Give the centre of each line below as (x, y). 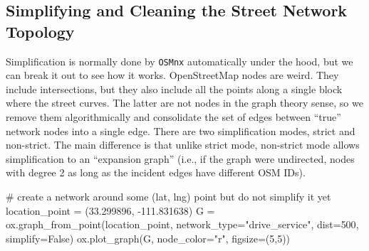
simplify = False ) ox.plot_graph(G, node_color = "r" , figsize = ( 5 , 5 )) (148, 238)
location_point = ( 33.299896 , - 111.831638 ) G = (110, 210)
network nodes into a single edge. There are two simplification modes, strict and (181, 130)
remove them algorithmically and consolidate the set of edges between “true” (173, 117)
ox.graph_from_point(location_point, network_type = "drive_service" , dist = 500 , (182, 224)
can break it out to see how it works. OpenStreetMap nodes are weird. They (172, 75)
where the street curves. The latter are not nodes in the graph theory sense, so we (184, 103)
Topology (40, 31)
